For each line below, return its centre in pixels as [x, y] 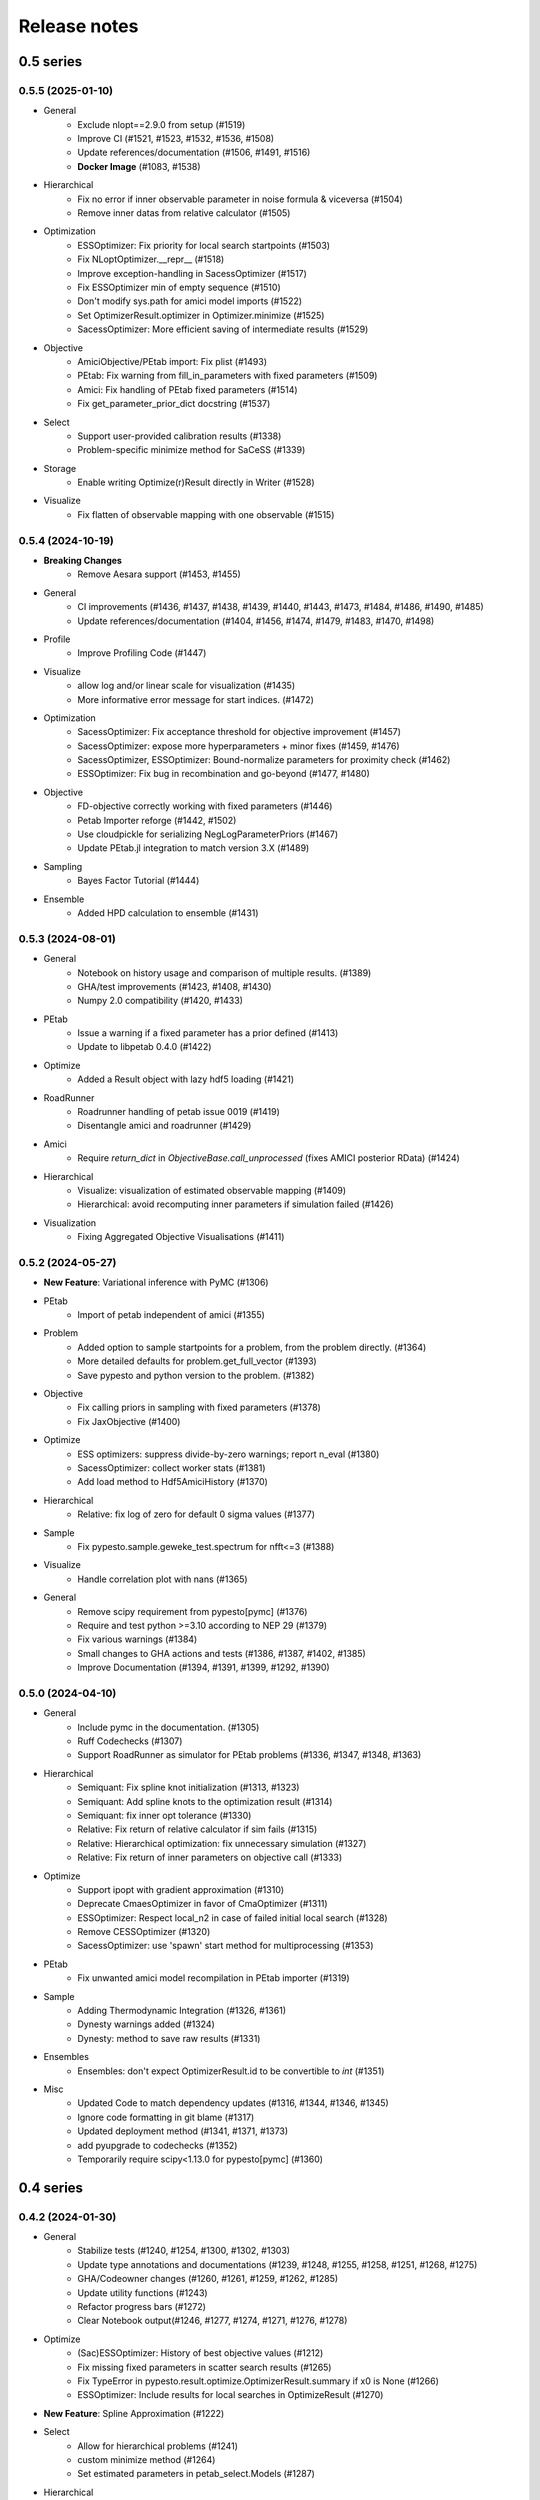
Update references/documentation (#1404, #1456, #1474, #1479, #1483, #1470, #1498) [256, 621]
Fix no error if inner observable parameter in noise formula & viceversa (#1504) [240, 199]
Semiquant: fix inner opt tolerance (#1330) [164, 1815]
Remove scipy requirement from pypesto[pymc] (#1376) [192, 1611]
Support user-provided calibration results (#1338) [179, 436]
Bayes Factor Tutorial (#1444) [138, 881]
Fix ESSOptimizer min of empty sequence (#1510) [179, 287]
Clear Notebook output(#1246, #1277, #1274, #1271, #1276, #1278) [212, 2321]
